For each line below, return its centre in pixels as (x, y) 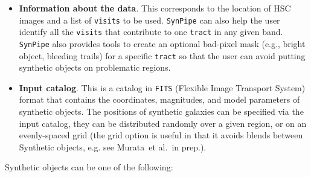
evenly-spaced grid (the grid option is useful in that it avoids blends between (161, 135)
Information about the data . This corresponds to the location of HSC (155, 8)
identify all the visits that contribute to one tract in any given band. (151, 32)
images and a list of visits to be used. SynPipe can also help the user (149, 20)
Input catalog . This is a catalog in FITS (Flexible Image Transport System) (162, 87)
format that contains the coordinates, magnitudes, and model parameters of (159, 99)
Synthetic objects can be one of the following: (89, 167)
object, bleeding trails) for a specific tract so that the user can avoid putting (162, 55)
